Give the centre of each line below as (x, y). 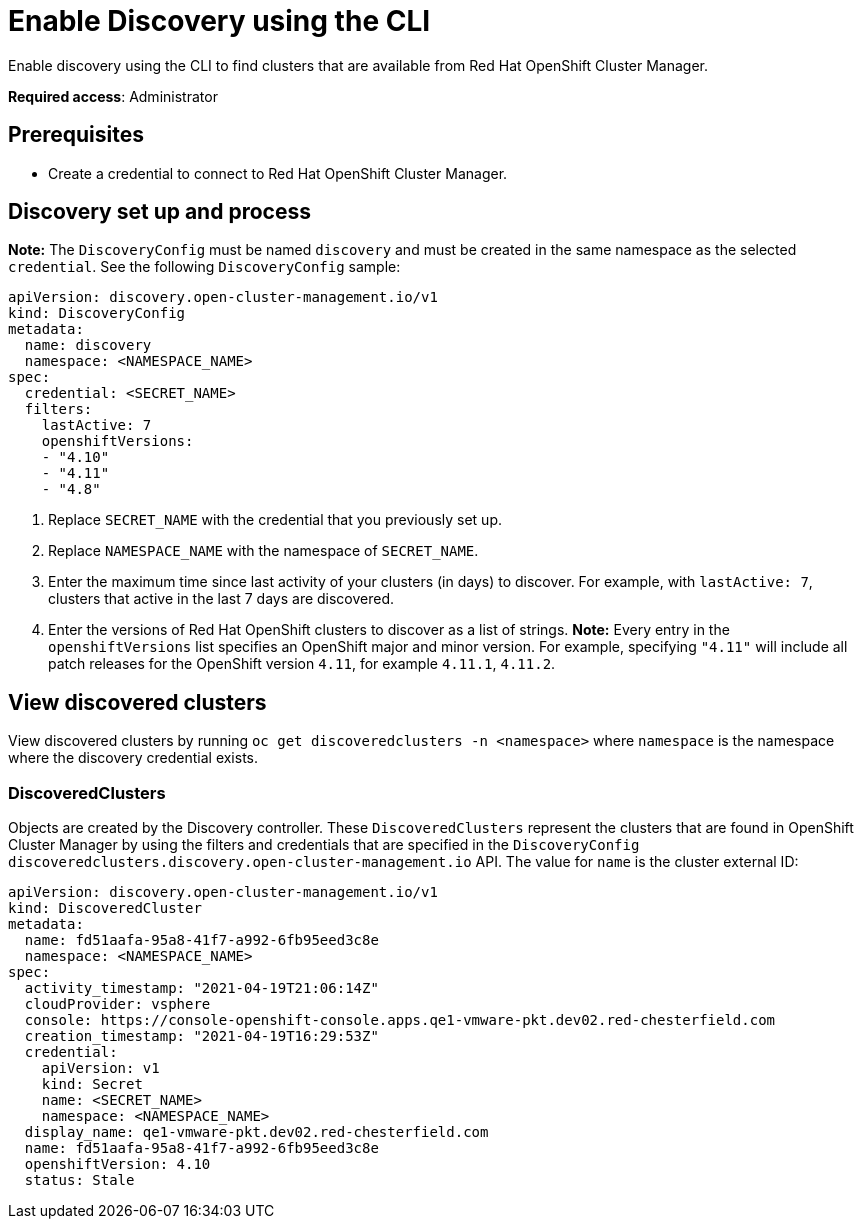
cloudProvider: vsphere (117, 1004)
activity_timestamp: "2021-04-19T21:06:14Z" (201, 988)
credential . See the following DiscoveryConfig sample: (204, 267)
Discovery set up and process (159, 212)
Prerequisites (76, 135)
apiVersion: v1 (100, 1068)
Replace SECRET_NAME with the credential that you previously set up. (275, 520)
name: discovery (88, 345)
